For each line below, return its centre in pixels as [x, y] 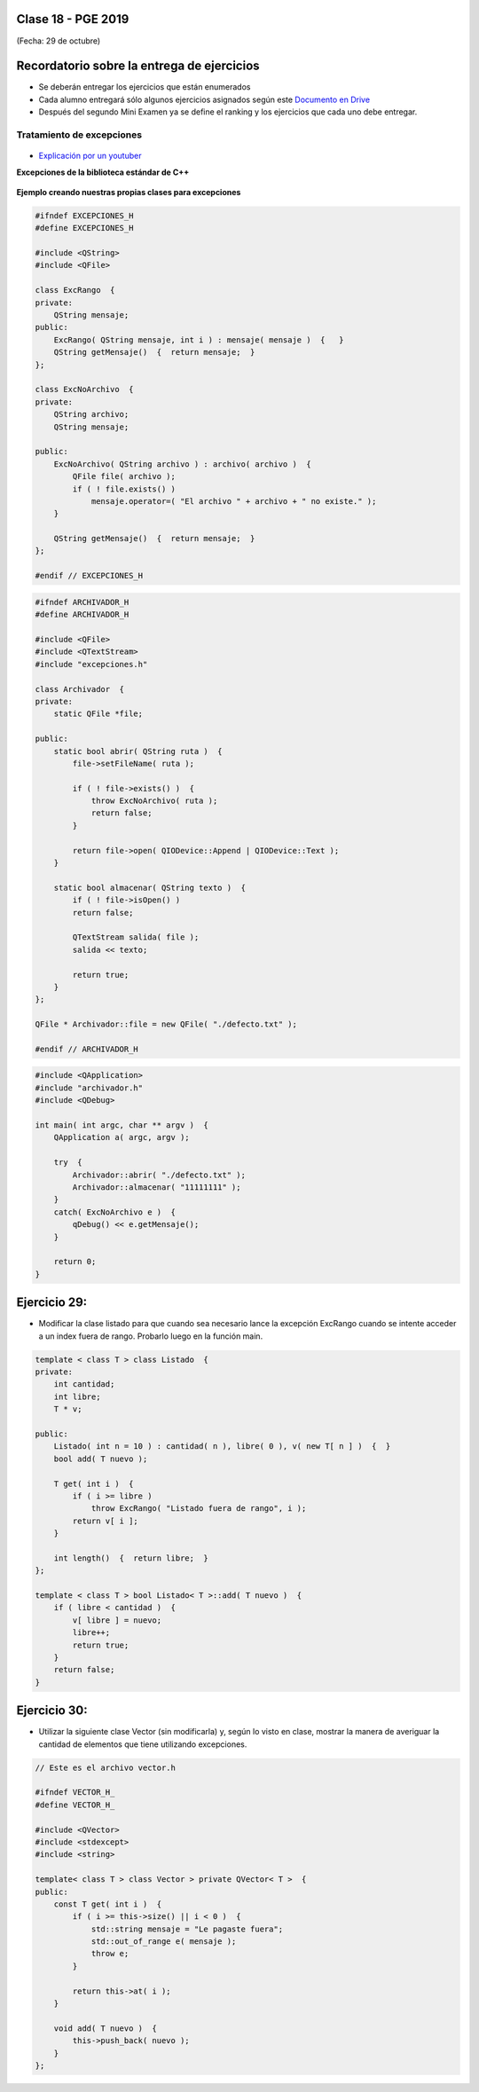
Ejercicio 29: [52, 1303]
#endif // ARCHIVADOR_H [87, 1049]
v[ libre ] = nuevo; [117, 1620]
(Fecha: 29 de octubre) [59, 41]
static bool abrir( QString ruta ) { [138, 751]
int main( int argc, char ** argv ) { [122, 1125]
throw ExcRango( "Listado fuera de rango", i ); [199, 1509]
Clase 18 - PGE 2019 [73, 19]
